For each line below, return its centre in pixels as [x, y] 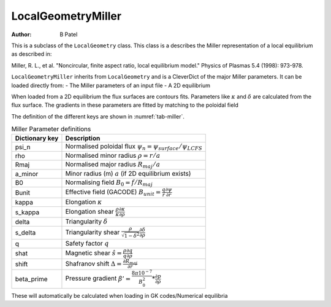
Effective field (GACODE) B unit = [113, 193]
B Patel [69, 34]
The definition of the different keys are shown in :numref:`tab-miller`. [98, 116]
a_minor [27, 174]
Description [83, 138]
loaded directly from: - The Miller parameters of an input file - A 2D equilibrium [111, 85]
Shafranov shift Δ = [93, 263]
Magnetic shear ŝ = [94, 253]
